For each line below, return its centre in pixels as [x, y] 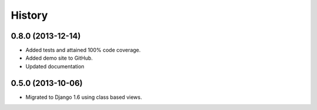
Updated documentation [55, 66]
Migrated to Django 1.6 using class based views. [84, 97]
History [29, 15]
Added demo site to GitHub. [59, 58]
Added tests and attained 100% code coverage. [83, 50]
